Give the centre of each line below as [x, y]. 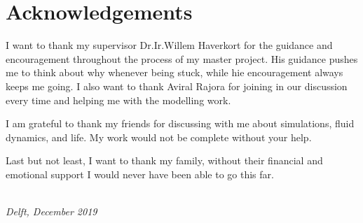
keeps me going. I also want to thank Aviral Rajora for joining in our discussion [177, 86]
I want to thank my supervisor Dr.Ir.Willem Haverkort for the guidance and [169, 45]
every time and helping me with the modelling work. [118, 100]
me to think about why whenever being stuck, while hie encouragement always [174, 72]
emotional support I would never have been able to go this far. [140, 174]
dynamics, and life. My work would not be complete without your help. [159, 137]
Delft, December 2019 [52, 211]
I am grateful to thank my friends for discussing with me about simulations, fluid [180, 123]
